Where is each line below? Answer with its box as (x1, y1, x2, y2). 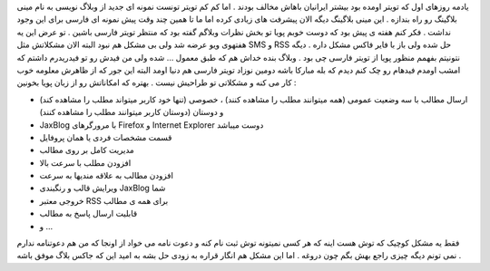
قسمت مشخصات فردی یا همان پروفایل (39, 131, 172, 142)
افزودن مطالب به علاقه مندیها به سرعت (39, 170, 174, 181)
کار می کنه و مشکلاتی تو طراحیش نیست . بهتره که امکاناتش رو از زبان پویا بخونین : (16, 77, 297, 88)
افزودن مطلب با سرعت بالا (39, 157, 132, 168)
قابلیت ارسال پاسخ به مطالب (39, 208, 138, 219)
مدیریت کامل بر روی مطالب (39, 145, 135, 156)
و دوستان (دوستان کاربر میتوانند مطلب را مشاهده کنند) (39, 107, 224, 118)
